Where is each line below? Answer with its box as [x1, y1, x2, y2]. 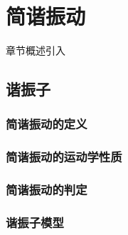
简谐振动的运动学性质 [6, 148, 122, 166]
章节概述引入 [6, 43, 65, 58]
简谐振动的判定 [6, 181, 87, 199]
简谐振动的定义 [6, 115, 87, 133]
